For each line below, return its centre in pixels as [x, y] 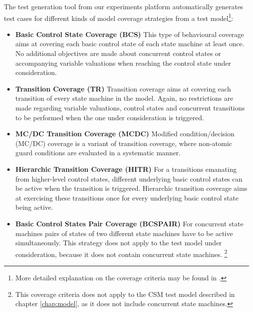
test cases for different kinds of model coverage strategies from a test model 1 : [119, 17]
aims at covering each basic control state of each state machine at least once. [130, 44]
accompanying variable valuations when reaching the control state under [123, 63]
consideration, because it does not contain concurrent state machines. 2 [121, 253]
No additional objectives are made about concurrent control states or [118, 53]
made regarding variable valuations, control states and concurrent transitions [130, 108]
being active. [34, 207]
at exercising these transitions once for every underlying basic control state [127, 197]
